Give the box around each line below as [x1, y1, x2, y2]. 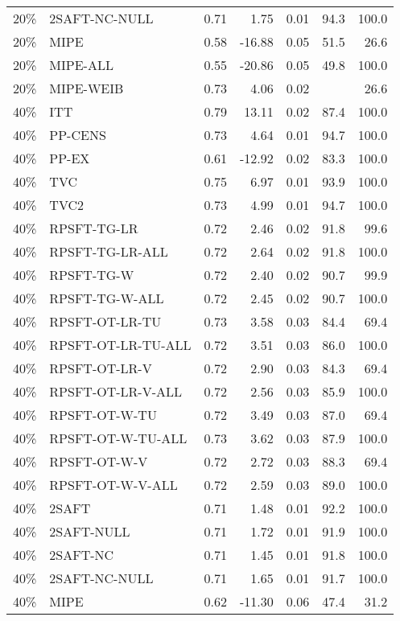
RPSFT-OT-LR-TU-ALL [49, 335, 192, 354]
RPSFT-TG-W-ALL [49, 289, 164, 307]
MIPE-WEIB [49, 79, 124, 97]
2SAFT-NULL [49, 522, 130, 541]
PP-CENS [49, 125, 106, 144]
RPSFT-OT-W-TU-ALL [49, 429, 188, 447]
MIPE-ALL [49, 56, 113, 74]
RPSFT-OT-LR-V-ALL [49, 382, 182, 401]
